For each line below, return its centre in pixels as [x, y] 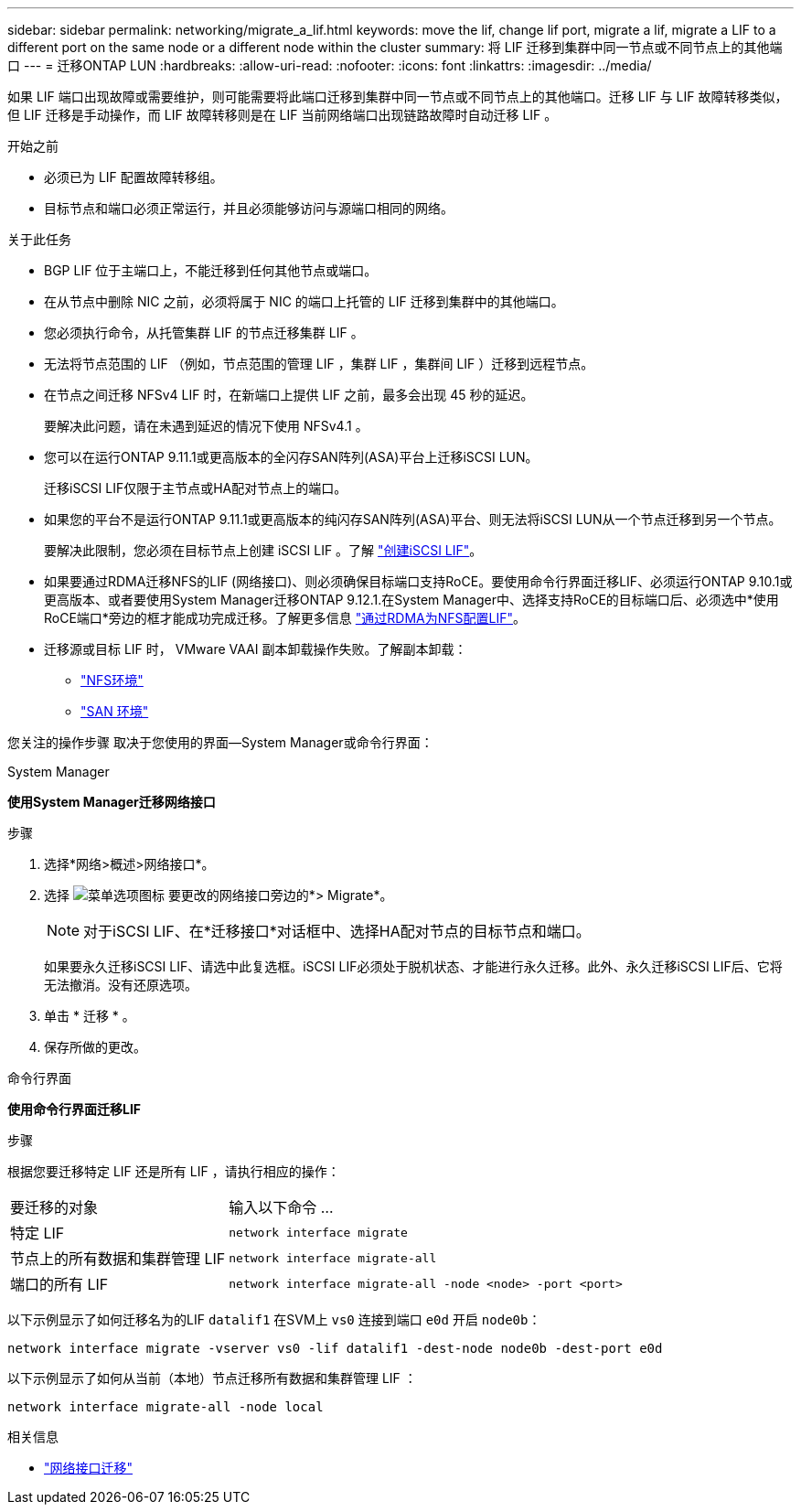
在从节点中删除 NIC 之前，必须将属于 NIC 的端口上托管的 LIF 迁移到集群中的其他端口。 [304, 301]
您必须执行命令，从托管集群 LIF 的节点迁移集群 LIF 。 [204, 332]
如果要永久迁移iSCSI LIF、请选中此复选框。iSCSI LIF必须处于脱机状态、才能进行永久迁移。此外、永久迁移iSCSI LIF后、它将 [413, 966]
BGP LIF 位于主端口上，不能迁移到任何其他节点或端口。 [211, 270]
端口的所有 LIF [59, 1284]
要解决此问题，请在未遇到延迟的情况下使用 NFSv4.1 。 [206, 426]
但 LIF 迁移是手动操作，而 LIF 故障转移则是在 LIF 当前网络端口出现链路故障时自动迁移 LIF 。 [283, 115]
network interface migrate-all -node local [166, 1407]
